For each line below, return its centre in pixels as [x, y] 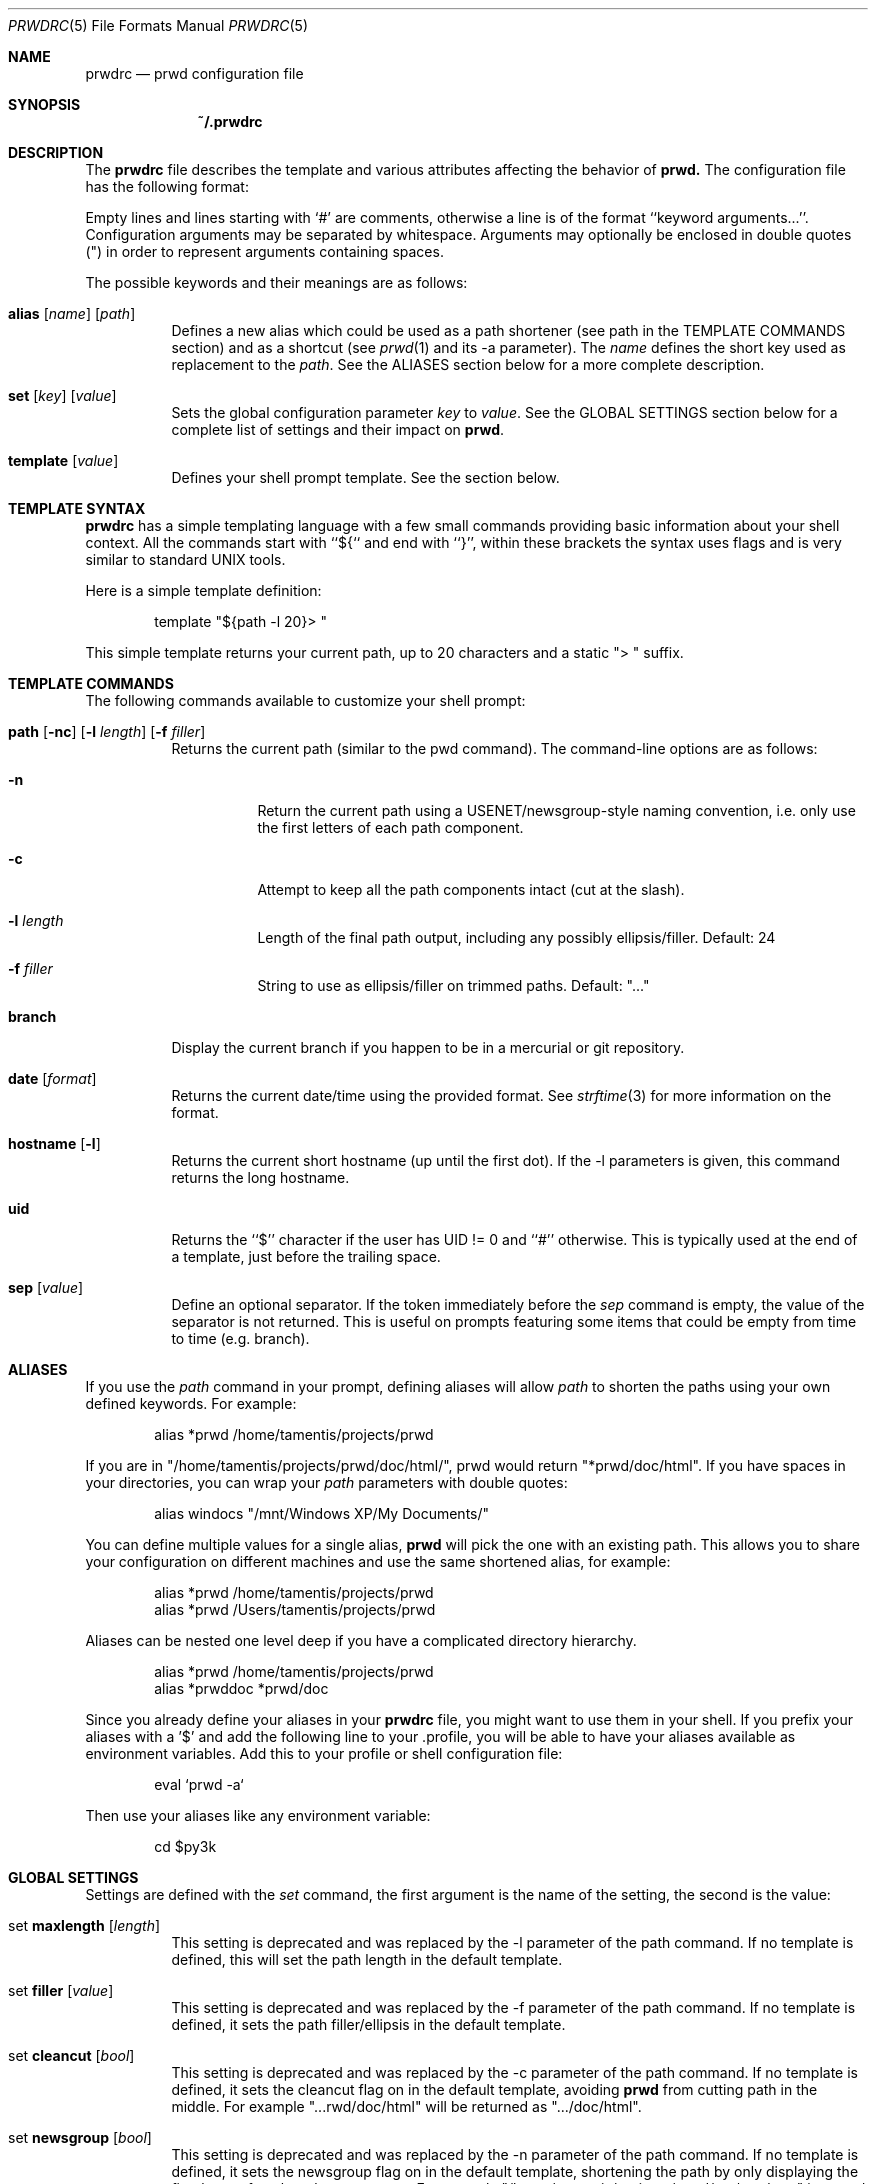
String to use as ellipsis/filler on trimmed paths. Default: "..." [453, 985]
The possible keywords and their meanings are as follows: [276, 282]
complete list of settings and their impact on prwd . [338, 429]
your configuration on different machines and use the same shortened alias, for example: [378, 1561]
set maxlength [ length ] [84, 1925]
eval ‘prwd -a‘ [199, 1784]
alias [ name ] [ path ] [72, 313]
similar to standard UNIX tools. [185, 559]
